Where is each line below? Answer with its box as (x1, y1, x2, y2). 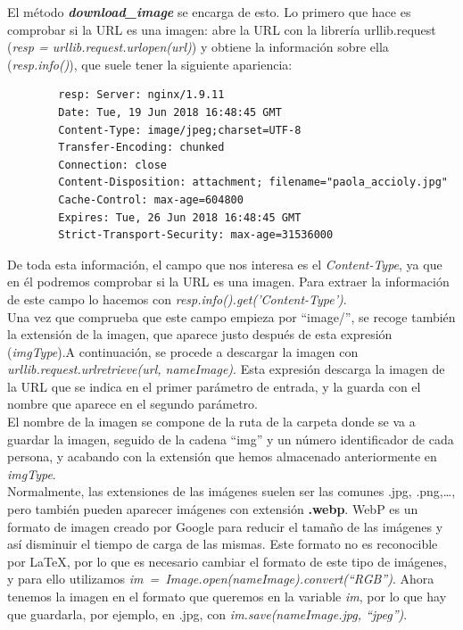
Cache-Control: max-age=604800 (58, 193, 244, 206)
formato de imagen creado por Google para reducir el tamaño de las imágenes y (7, 517, 443, 535)
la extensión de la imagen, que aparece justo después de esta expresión (7, 325, 393, 344)
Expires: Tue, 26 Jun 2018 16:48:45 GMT (58, 211, 302, 224)
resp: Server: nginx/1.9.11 (58, 88, 225, 102)
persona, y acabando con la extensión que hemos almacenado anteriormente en (7, 447, 437, 466)
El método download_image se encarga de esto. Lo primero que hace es (7, 3, 411, 21)
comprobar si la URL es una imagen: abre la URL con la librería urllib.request (7, 20, 436, 38)
